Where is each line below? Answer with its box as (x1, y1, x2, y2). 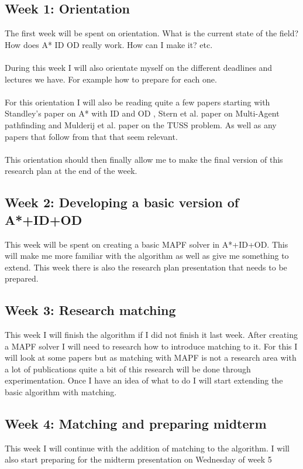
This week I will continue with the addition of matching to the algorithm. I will (5, 441, 290, 454)
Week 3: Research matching (5, 301, 176, 319)
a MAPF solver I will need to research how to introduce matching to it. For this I (5, 340, 298, 352)
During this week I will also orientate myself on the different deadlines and (5, 61, 273, 73)
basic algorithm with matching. (5, 386, 117, 398)
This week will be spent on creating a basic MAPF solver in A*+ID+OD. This (5, 238, 288, 250)
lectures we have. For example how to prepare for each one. (5, 73, 217, 85)
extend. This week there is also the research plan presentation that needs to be (5, 261, 287, 273)
